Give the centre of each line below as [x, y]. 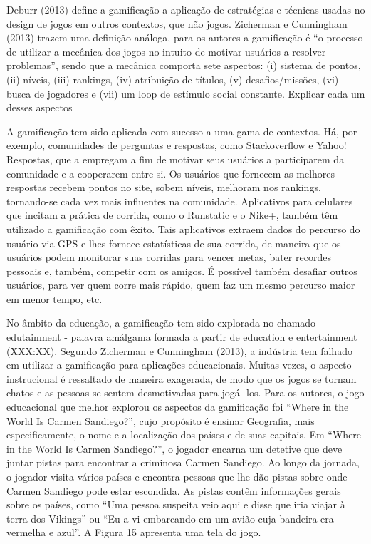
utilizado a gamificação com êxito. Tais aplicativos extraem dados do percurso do [183, 229]
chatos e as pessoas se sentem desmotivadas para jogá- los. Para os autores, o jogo [185, 392]
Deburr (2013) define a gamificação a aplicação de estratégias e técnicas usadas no [186, 9]
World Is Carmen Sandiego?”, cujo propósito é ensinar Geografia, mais [161, 420]
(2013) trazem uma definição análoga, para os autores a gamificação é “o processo [185, 37]
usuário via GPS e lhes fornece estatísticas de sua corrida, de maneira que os [174, 243]
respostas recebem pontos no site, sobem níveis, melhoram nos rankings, [164, 187]
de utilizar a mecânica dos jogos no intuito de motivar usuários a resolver [166, 51]
